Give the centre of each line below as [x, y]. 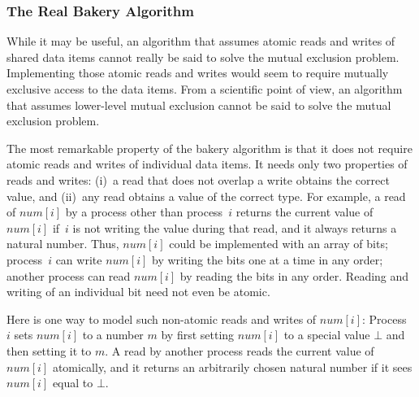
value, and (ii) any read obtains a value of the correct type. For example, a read [206, 196]
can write [79, 259]
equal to [73, 383]
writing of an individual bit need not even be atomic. [138, 292]
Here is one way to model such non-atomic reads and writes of [162, 318]
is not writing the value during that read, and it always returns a [235, 227]
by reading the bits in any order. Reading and [294, 275]
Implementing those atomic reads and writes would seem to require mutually [198, 73]
